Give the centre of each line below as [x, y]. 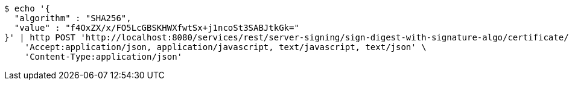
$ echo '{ [27, 8]
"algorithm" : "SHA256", [73, 18]
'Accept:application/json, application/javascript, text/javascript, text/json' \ [225, 47]
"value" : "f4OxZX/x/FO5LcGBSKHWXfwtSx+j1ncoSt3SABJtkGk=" [157, 28]
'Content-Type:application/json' [103, 57]
